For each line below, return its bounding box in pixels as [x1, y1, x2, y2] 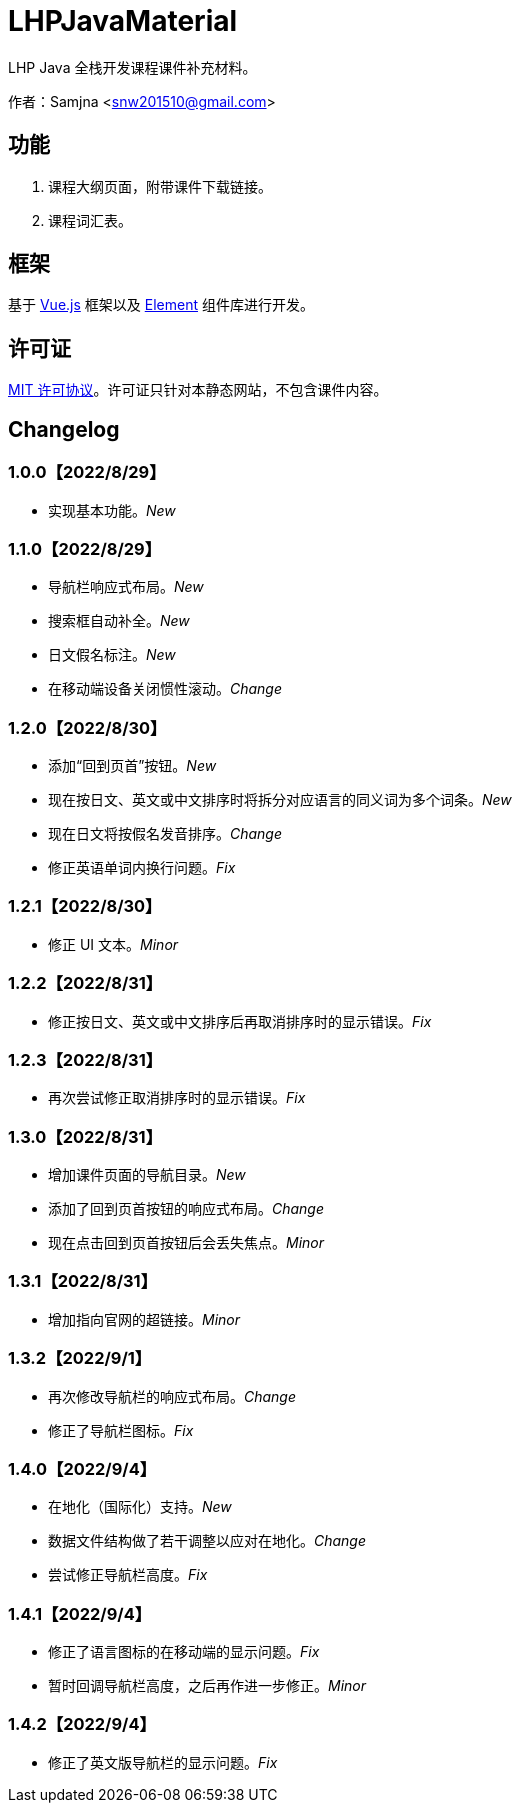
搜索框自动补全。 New [48, 612, 190, 630]
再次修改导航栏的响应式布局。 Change [48, 1387, 297, 1405]
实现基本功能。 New [48, 501, 176, 519]
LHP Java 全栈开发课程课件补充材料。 [8, 58, 257, 76]
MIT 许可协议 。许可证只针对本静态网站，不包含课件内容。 [8, 381, 388, 399]
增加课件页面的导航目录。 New [48, 1166, 246, 1183]
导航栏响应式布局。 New [48, 578, 204, 596]
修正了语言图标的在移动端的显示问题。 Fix [48, 1643, 320, 1660]
